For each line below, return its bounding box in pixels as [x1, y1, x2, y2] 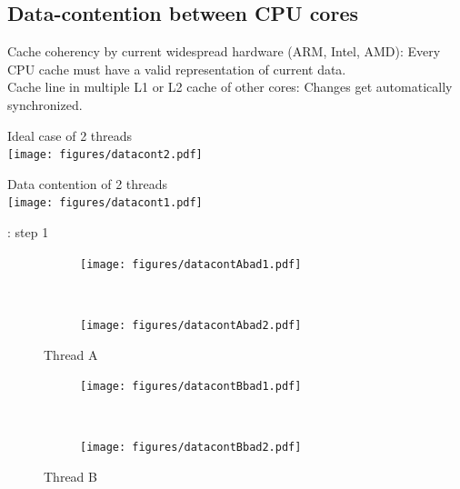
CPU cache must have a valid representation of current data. [7, 59, 346, 78]
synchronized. [7, 95, 83, 114]
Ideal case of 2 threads [7, 125, 133, 145]
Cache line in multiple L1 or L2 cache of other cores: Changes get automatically [7, 77, 453, 96]
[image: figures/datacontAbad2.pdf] [80, 318, 302, 332]
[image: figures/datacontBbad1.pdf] [80, 380, 302, 394]
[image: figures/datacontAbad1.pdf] [80, 257, 302, 271]
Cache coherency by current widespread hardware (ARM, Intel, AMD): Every [7, 42, 441, 61]
